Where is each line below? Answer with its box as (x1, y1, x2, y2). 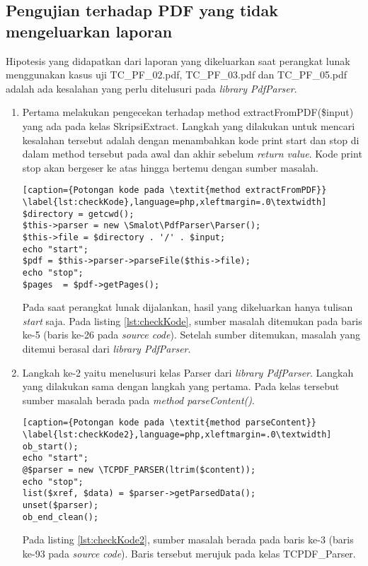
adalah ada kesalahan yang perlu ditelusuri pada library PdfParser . (6, 81, 297, 95)
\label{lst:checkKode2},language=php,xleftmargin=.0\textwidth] (22, 430, 332, 440)
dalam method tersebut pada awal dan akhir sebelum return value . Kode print (22, 146, 362, 161)
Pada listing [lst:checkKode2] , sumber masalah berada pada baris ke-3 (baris (22, 532, 354, 547)
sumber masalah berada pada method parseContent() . (22, 392, 255, 407)
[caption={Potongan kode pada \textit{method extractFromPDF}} (22, 185, 327, 196)
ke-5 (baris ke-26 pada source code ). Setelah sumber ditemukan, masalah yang (22, 327, 360, 342)
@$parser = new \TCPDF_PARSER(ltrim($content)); (22, 465, 256, 476)
